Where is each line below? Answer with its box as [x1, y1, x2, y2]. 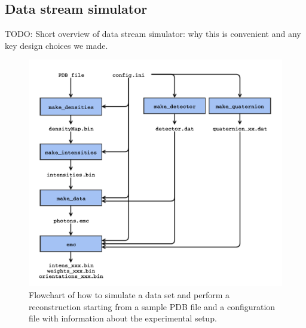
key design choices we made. [5, 39, 108, 51]
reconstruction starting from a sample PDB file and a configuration [29, 300, 276, 312]
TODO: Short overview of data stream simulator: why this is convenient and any [5, 27, 301, 40]
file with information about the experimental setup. [29, 312, 217, 324]
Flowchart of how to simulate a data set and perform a [29, 289, 230, 301]
